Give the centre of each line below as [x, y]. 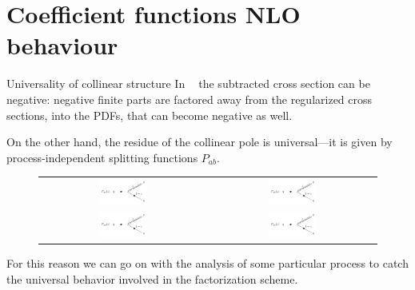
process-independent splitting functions [102, 157]
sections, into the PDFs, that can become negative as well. [150, 115]
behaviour [62, 45]
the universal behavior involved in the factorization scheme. [152, 278]
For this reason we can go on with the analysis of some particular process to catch [207, 263]
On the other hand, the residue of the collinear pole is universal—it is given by [200, 142]
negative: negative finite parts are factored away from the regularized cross [190, 99]
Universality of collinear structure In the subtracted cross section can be [188, 83]
